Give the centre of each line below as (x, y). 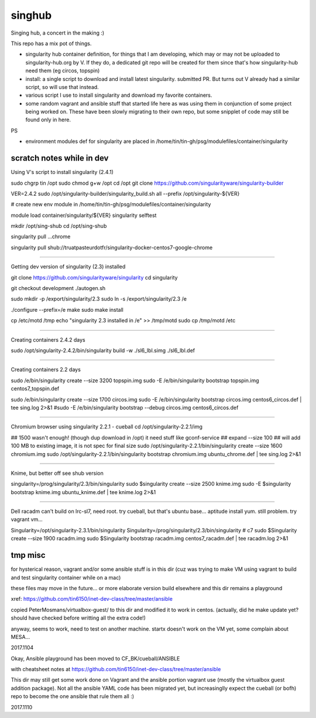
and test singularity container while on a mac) (66, 577)
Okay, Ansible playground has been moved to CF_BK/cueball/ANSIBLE (95, 658)
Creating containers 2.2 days (46, 370)
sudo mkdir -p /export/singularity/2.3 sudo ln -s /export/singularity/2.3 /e (99, 299)
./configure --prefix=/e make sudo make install (67, 309)
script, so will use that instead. (62, 87)
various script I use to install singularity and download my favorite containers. (119, 95)
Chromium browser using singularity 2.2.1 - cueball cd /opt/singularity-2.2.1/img (107, 427)
